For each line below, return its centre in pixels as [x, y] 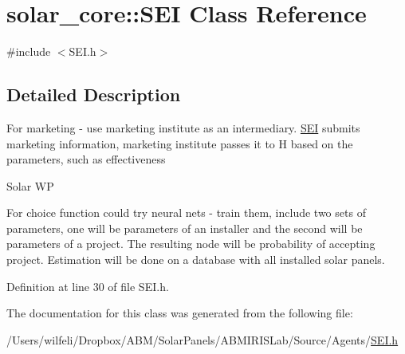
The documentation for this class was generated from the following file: [180, 313]
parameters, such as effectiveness [86, 159]
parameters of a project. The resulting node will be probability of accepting [191, 244]
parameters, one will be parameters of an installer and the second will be [185, 228]
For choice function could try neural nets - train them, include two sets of [186, 212]
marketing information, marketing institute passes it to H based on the [180, 143]
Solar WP [30, 185]
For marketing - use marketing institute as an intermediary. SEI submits [183, 127]
